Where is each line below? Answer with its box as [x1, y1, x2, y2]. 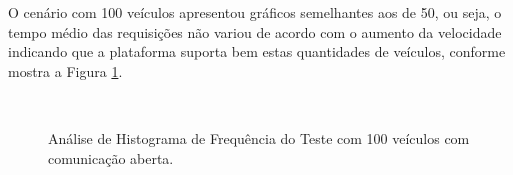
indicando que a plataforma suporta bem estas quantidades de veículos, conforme [8, 41, 506, 62]
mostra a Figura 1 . [8, 60, 123, 81]
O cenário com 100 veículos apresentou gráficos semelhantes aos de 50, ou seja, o [8, 2, 502, 22]
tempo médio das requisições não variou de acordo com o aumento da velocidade [8, 21, 502, 42]
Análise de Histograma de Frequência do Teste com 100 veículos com [48, 127, 470, 148]
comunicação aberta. [48, 147, 174, 168]
